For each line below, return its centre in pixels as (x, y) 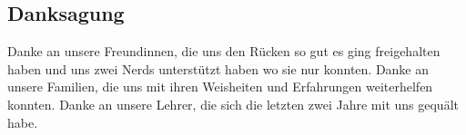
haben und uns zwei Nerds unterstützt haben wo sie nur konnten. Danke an (218, 68)
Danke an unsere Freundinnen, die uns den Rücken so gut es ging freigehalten (224, 51)
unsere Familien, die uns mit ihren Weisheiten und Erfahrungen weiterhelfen (220, 87)
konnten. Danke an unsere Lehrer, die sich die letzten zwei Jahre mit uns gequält (233, 104)
